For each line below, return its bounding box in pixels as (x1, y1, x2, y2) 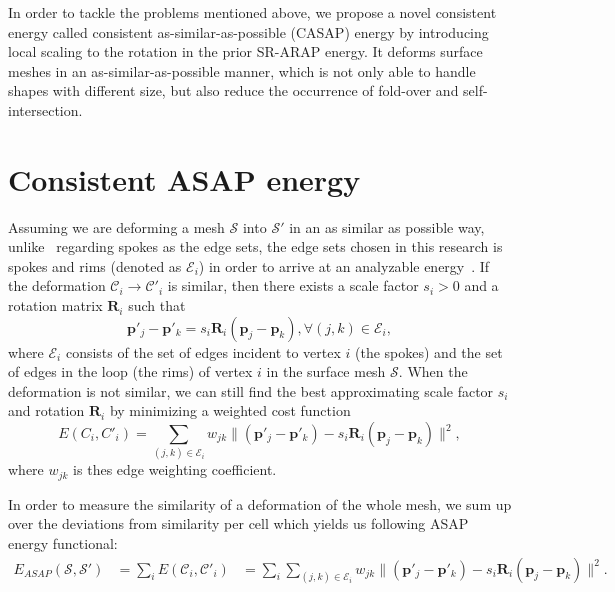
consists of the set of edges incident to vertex (65, 341, 341, 362)
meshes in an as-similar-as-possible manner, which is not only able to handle (8, 60, 476, 81)
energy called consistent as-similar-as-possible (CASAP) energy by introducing (8, 21, 489, 42)
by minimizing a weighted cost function (109, 400, 351, 421)
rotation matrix (8, 295, 103, 316)
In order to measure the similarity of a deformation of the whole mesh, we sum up (8, 493, 512, 514)
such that (128, 295, 186, 316)
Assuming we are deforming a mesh (8, 216, 225, 237)
